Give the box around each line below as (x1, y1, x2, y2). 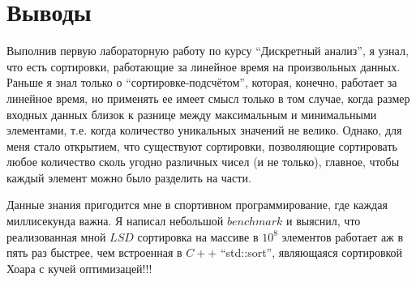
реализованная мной (6, 228, 106, 245)
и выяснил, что (286, 212, 361, 229)
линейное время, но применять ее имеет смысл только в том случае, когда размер (6, 89, 410, 106)
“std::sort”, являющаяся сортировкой (220, 244, 403, 261)
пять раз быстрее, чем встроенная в (6, 244, 182, 261)
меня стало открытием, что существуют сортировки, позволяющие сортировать (6, 137, 397, 154)
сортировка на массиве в (137, 228, 259, 245)
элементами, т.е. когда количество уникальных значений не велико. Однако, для (6, 122, 402, 139)
